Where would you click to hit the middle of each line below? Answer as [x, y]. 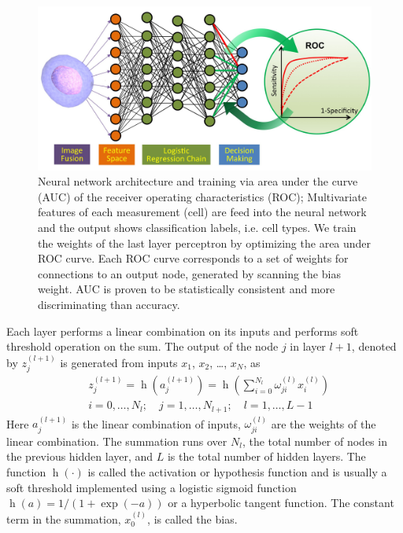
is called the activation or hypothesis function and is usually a [237, 471]
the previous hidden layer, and [80, 456]
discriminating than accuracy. [109, 305]
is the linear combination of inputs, [156, 423]
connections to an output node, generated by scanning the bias [189, 273]
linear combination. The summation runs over [117, 441]
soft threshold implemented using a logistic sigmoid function [152, 487]
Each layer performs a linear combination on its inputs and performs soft [183, 331]
